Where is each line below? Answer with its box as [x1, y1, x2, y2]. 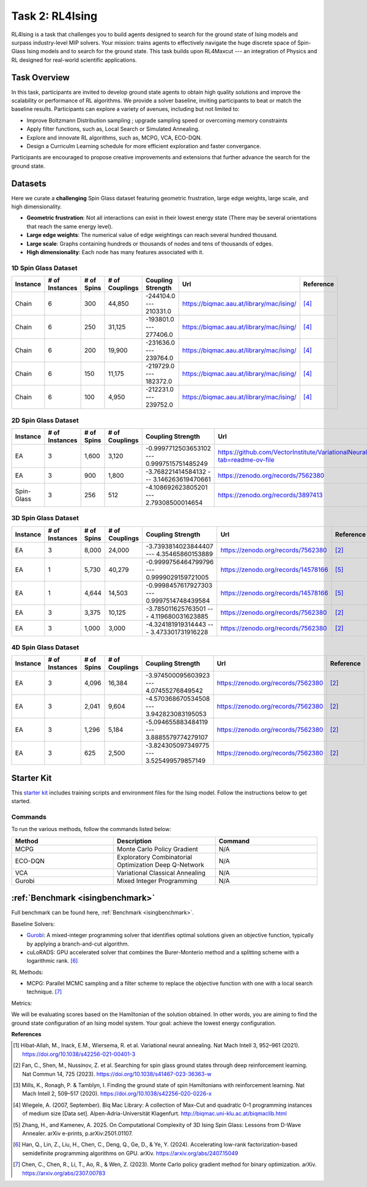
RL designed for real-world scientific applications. [11, 56, 137, 64]
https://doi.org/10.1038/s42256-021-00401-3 [22, 1050, 136, 1058]
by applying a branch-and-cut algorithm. [26, 940, 130, 948]
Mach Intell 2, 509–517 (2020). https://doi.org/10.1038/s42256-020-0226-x [22, 1090, 212, 1098]
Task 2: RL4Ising [11, 9, 98, 23]
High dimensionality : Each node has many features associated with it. [26, 249, 204, 255]
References [11, 1031, 42, 1038]
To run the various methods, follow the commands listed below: [11, 826, 171, 833]
